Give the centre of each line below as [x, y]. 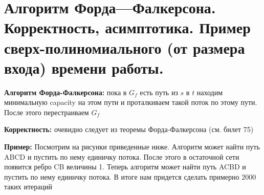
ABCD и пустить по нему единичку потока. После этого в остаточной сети [122, 156]
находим [210, 92]
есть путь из [159, 92]
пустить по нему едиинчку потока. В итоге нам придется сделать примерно [122, 176]
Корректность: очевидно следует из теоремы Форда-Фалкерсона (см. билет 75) [129, 129]
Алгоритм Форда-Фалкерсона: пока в [65, 92]
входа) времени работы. [84, 67]
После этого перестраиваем [47, 112]
